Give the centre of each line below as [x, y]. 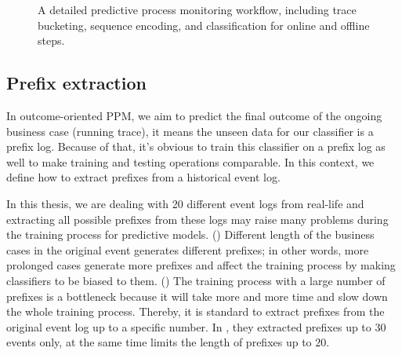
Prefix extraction [76, 83]
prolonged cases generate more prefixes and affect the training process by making [201, 265]
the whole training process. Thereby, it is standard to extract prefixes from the [196, 311]
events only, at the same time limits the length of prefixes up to [159, 342]
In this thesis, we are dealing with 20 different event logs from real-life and [185, 203]
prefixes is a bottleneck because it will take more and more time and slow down [197, 296]
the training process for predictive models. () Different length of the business [190, 234]
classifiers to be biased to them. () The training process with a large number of [196, 280]
